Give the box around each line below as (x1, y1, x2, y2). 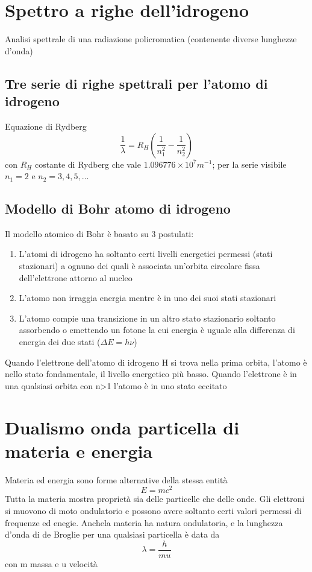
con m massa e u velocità (5, 557, 98, 570)
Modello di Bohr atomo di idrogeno (5, 199, 231, 218)
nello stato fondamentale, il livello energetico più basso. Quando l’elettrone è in (5, 367, 297, 380)
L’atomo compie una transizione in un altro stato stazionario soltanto (19, 311, 276, 324)
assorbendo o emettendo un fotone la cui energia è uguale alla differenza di (19, 323, 295, 336)
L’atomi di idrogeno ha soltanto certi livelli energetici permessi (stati (19, 247, 273, 260)
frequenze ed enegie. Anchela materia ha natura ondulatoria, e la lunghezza (5, 516, 283, 529)
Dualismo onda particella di (5, 415, 240, 439)
